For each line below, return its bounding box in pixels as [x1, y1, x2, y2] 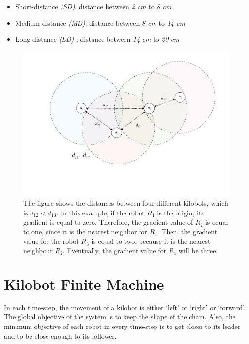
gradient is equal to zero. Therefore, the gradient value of [23, 217, 193, 227]
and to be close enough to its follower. [4, 330, 117, 341]
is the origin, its [157, 207, 204, 217]
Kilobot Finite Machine [4, 274, 164, 294]
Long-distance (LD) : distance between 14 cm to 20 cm [15, 34, 180, 44]
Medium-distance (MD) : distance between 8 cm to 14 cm [15, 17, 185, 28]
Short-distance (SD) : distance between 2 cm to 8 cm [15, 1, 171, 11]
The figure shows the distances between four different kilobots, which [23, 198, 228, 208]
